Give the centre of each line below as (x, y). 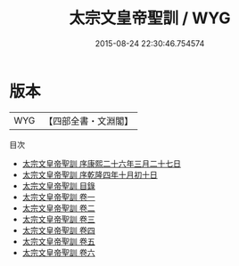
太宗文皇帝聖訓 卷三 (58, 219)
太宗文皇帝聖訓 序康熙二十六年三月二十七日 (101, 163)
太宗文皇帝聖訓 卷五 (58, 241)
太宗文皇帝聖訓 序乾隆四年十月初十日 (90, 174)
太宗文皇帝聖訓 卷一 (58, 197)
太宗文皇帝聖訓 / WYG (150, 18)
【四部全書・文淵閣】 (89, 121)
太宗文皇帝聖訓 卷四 (58, 230)
